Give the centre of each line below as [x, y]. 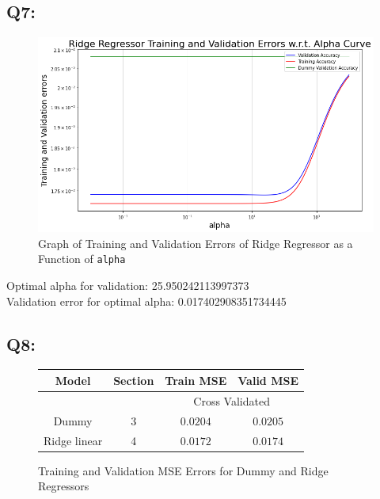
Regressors [64, 486]
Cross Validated [232, 400]
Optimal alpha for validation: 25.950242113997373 [128, 286]
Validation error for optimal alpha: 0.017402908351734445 [146, 301]
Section [134, 380]
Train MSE [196, 380]
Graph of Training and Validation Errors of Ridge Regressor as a [196, 243]
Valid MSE [268, 380]
